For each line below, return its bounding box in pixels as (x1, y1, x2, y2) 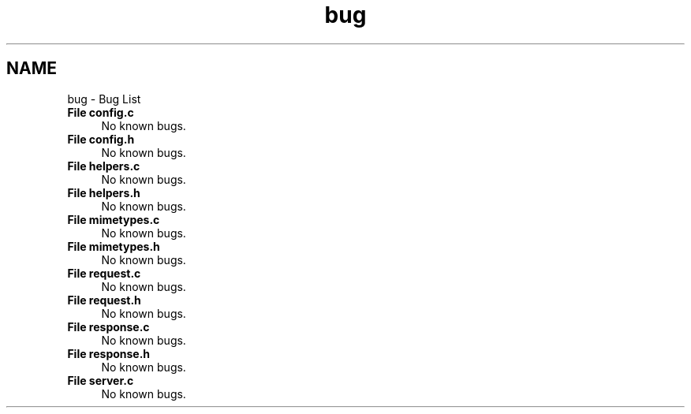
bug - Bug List (67, 91, 141, 106)
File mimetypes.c (67, 212, 160, 226)
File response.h (67, 346, 151, 360)
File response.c (67, 319, 150, 334)
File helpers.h (67, 185, 140, 200)
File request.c (67, 266, 141, 280)
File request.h (67, 293, 141, 307)
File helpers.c (67, 159, 140, 173)
